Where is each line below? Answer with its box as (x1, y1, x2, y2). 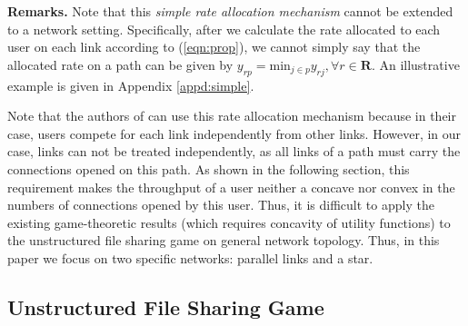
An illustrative (379, 54, 460, 74)
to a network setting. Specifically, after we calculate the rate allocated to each (7, 19, 441, 38)
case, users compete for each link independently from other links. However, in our (7, 123, 462, 143)
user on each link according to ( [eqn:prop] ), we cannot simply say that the (7, 37, 421, 56)
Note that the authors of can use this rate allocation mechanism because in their (7, 106, 456, 125)
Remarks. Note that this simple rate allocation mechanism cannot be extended (7, 2, 453, 20)
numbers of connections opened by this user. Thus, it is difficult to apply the (7, 195, 434, 214)
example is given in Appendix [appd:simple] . (7, 75, 254, 94)
